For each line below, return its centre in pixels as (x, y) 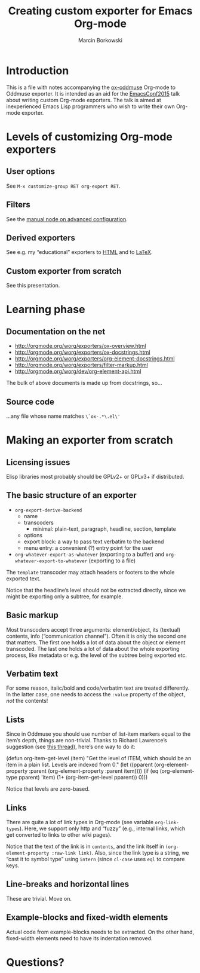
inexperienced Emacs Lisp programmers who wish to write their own (90, 106)
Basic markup (32, 615)
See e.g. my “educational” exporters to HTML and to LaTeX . (79, 252)
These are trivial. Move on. (39, 898)
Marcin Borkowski (100, 40)
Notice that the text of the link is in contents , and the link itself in (85, 846)
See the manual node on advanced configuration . (67, 219)
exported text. (23, 579)
